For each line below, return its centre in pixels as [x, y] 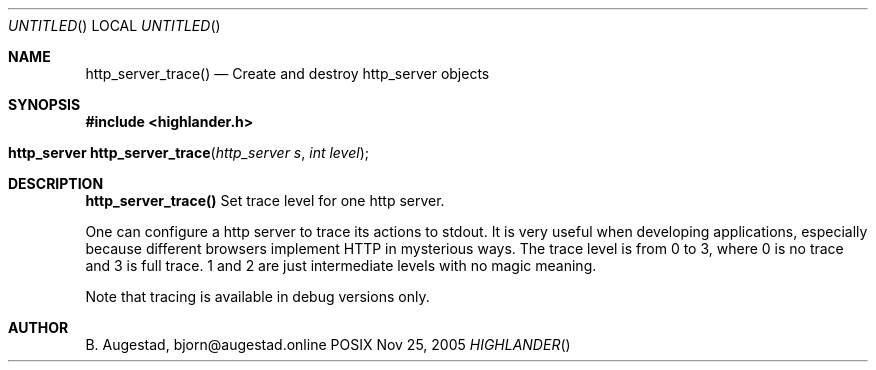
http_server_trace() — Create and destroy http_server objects [287, 73]
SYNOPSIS [44, 104]
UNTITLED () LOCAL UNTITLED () [114, 25]
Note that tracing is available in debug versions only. [257, 296]
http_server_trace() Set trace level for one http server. [265, 200]
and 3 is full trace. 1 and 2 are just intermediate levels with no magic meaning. [341, 265]
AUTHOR [38, 327]
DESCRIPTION [56, 183]
